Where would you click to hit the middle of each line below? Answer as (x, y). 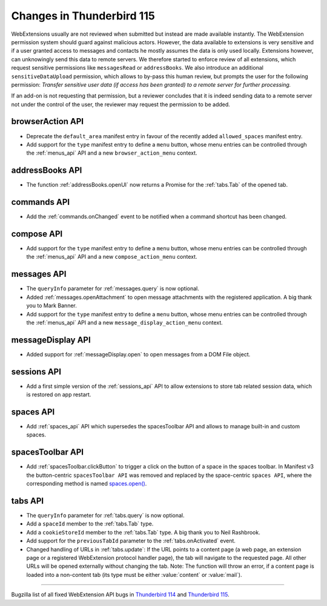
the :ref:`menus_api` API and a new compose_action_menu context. (112, 257)
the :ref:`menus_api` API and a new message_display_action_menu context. (125, 322)
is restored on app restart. (59, 395)
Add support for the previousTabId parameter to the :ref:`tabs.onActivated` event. (131, 541)
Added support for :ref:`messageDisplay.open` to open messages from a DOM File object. (138, 354)
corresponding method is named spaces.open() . (87, 484)
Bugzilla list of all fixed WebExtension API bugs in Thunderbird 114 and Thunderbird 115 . (120, 594)
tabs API (28, 501)
